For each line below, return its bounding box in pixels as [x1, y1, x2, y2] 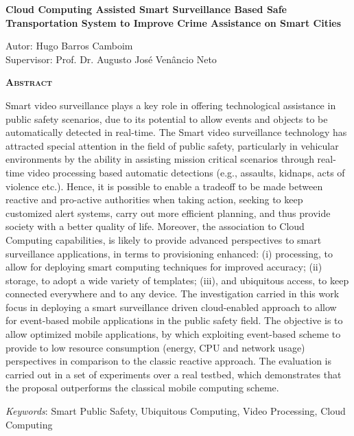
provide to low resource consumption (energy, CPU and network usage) [5, 340, 305, 354]
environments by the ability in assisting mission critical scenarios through [5, 152, 314, 166]
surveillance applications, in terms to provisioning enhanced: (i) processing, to [5, 246, 333, 260]
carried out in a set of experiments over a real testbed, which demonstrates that [5, 367, 342, 381]
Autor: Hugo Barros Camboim [5, 38, 133, 53]
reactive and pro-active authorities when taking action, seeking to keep [5, 192, 303, 207]
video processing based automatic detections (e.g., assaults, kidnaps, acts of [27, 165, 345, 179]
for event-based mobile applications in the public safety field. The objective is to [5, 313, 343, 328]
